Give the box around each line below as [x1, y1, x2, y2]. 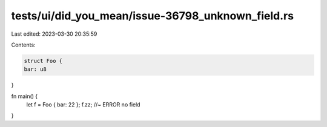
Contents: [11, 41, 36, 48]
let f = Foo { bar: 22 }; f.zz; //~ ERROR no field [26, 101, 140, 108]
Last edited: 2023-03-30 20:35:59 [11, 30, 97, 37]
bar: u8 [24, 66, 47, 73]
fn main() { [11, 93, 38, 100]
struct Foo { [24, 57, 63, 64]
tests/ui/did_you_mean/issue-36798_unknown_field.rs [11, 9, 294, 22]
